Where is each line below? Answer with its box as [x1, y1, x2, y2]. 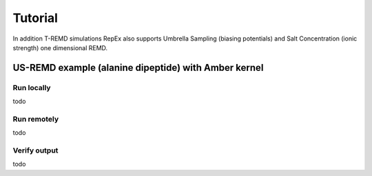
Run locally [12, 82, 51, 92]
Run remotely [12, 114, 59, 124]
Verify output [12, 146, 59, 155]
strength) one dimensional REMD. [12, 43, 108, 52]
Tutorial [12, 10, 59, 25]
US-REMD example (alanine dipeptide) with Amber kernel [12, 62, 264, 74]
